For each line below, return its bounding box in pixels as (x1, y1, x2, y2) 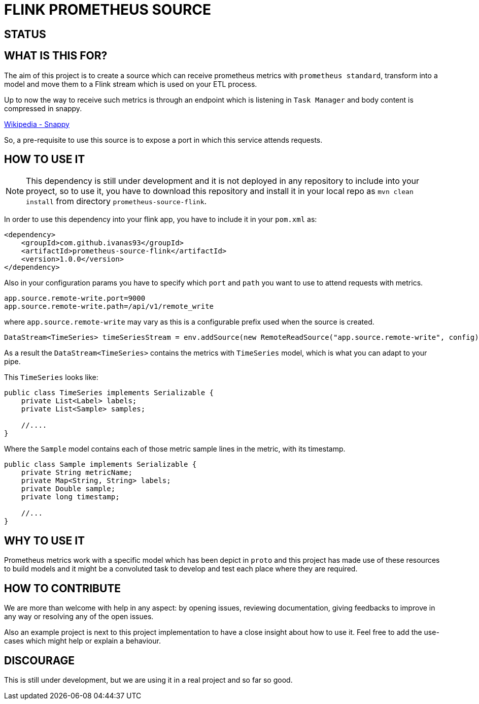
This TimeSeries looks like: (4, 373, 98, 382)
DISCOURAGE (4, 654, 75, 667)
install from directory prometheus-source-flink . (26, 196, 207, 207)
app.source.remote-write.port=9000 (4, 294, 146, 303)
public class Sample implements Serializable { (4, 460, 197, 469)
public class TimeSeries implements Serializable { (4, 389, 214, 397)
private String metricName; (21, 468, 132, 477)
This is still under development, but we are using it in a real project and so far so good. (4, 675, 293, 684)
